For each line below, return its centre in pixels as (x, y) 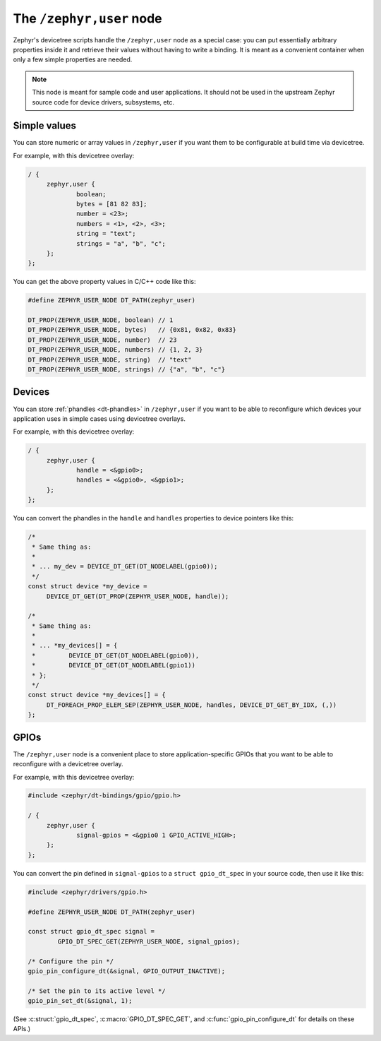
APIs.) (22, 1029)
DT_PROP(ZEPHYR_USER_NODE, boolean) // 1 (101, 320)
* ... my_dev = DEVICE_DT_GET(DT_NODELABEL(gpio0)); (125, 566)
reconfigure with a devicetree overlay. (68, 764)
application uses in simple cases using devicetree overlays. (99, 418)
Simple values (45, 126)
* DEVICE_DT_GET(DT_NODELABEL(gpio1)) (114, 665)
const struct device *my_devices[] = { (97, 695)
